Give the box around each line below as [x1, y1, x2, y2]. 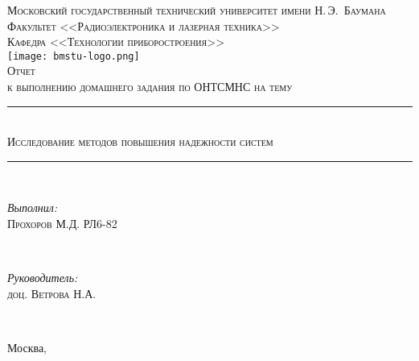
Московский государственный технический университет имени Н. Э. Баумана [7, 2, 386, 18]
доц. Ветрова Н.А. [7, 284, 97, 301]
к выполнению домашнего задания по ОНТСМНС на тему [7, 78, 293, 95]
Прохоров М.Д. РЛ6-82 [7, 215, 117, 231]
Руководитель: [7, 269, 78, 286]
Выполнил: [7, 199, 58, 216]
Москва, [7, 338, 47, 355]
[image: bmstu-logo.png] [7, 50, 140, 62]
